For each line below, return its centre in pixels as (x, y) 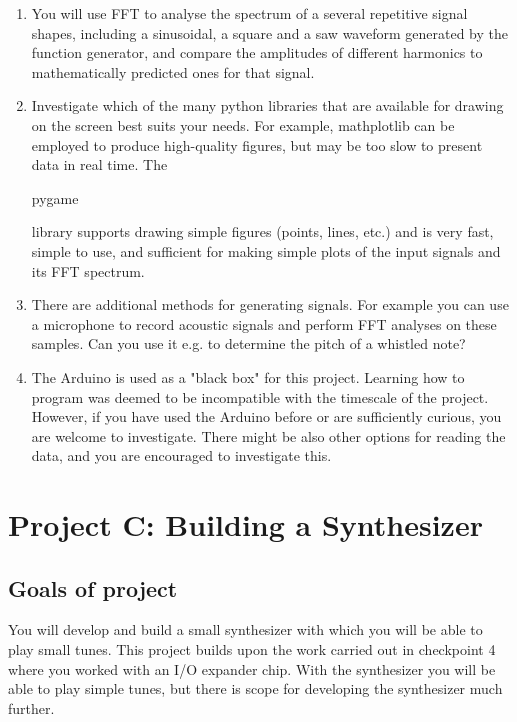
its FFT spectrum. (88, 270)
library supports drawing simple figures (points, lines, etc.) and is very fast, (262, 231)
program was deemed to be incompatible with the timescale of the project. (260, 396)
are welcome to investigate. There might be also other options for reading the (268, 435)
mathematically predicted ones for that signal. (173, 71)
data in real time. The (99, 164)
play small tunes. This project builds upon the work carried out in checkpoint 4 (252, 649)
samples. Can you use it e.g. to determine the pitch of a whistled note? (248, 343)
